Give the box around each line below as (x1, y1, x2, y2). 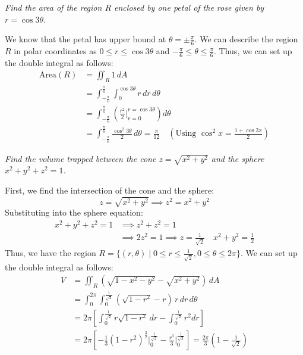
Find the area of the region (5, 1, 102, 13)
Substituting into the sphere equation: (5, 206, 143, 219)
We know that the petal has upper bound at (5, 33, 166, 45)
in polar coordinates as (14, 45, 97, 57)
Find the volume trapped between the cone (5, 152, 156, 164)
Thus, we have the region (5, 247, 96, 259)
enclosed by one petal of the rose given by (114, 1, 264, 13)
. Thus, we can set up (214, 45, 292, 57)
